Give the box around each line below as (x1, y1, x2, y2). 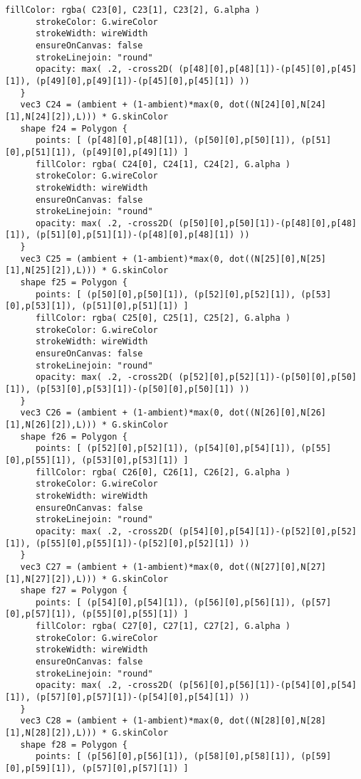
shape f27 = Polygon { (20, 585, 127, 596)
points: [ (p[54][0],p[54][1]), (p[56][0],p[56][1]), (35, 597, 296, 608)
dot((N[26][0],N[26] (229, 408, 327, 418)
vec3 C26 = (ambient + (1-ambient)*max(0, (20, 408, 224, 418)
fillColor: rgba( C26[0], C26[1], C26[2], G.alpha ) (35, 467, 291, 477)
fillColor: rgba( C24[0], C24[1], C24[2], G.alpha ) (35, 159, 291, 169)
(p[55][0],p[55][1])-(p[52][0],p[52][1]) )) (35, 538, 250, 549)
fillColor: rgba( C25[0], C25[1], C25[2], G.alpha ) (35, 313, 291, 324)
